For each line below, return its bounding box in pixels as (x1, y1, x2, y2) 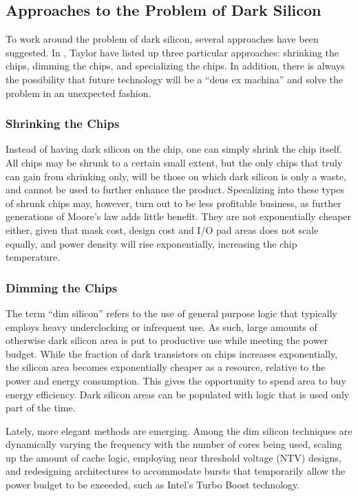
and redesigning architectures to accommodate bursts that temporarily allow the (6, 464, 346, 478)
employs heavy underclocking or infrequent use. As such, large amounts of (6, 319, 317, 334)
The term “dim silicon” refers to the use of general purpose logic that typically (6, 305, 337, 320)
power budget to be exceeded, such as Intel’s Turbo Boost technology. (6, 477, 300, 492)
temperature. (6, 250, 61, 264)
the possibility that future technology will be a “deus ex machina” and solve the (6, 72, 343, 86)
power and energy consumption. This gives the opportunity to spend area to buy (6, 373, 346, 387)
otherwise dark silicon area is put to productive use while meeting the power (6, 333, 328, 347)
